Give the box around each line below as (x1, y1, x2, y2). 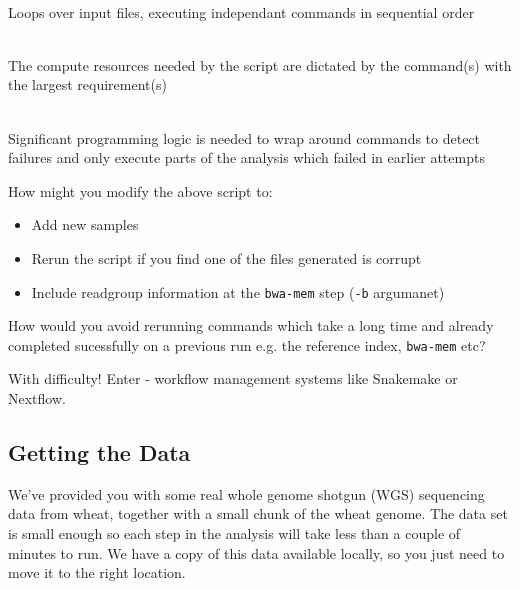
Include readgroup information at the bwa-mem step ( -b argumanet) (31, 281, 445, 302)
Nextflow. (8, 388, 66, 409)
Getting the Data (8, 437, 191, 468)
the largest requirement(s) (8, 74, 167, 95)
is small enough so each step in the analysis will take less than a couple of (8, 523, 461, 544)
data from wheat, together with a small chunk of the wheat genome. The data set (8, 503, 508, 524)
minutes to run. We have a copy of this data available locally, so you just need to (8, 542, 505, 563)
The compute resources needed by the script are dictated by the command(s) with (8, 54, 512, 75)
